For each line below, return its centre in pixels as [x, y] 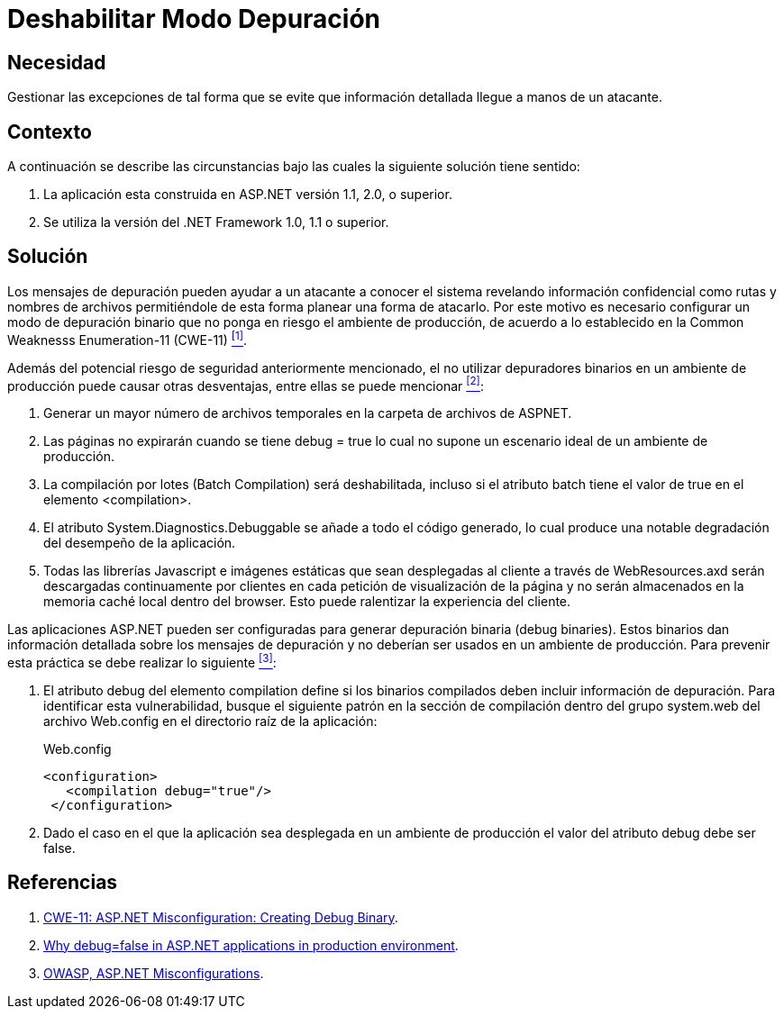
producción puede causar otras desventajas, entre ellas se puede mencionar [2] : [246, 384]
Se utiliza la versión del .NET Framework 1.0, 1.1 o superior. [216, 222]
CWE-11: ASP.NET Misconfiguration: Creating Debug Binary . [221, 917]
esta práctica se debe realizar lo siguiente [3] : [142, 661]
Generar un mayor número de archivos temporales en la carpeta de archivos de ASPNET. [308, 413]
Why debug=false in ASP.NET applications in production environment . [251, 945]
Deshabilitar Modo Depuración [194, 19]
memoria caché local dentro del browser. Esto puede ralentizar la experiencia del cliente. [307, 602]
